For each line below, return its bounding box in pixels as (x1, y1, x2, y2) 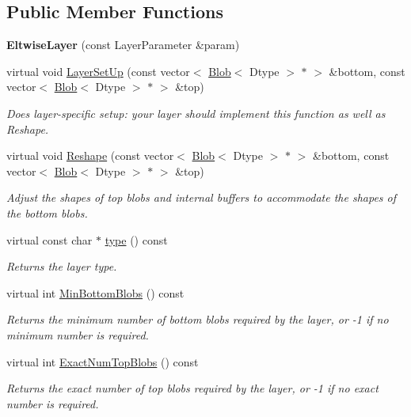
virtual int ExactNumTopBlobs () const (6, 353, 199, 370)
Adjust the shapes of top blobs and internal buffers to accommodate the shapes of (6, 189, 397, 206)
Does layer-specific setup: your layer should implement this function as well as (6, 104, 386, 121)
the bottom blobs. (6, 204, 88, 221)
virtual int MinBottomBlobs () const (6, 284, 185, 301)
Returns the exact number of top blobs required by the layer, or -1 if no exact (6, 380, 379, 396)
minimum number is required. (6, 326, 149, 343)
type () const (105, 231, 168, 248)
